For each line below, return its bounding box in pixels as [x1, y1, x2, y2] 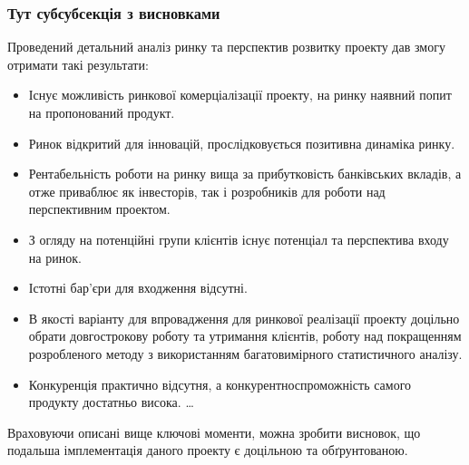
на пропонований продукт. [28, 103, 175, 121]
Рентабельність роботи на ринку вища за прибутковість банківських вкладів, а [28, 164, 462, 183]
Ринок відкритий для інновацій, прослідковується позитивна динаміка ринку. [28, 133, 455, 152]
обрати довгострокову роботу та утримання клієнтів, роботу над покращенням [28, 326, 462, 345]
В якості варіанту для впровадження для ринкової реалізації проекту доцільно [28, 308, 460, 327]
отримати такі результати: [7, 54, 149, 73]
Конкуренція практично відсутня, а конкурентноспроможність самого [28, 374, 412, 393]
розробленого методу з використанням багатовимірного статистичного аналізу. [28, 344, 463, 363]
